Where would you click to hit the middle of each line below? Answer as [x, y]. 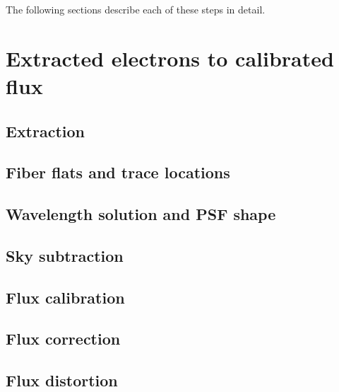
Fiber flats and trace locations [118, 172]
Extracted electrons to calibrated [170, 58]
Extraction [46, 131]
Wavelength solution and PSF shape [141, 214]
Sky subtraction [65, 255]
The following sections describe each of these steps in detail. [136, 9]
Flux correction [63, 339]
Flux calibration [65, 297]
